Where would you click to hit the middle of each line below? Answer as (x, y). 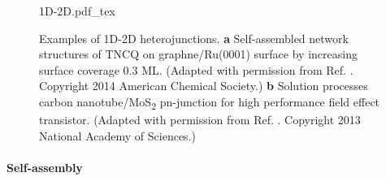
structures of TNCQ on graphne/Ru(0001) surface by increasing (198, 54)
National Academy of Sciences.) (117, 135)
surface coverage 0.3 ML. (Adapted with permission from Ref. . (196, 69)
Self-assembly (45, 167)
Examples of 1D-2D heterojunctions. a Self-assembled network (194, 38)
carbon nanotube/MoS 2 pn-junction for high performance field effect (210, 102)
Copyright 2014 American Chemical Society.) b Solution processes (204, 86)
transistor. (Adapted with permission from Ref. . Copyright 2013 (200, 120)
